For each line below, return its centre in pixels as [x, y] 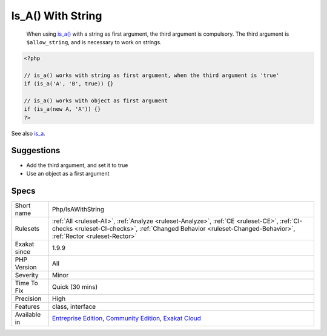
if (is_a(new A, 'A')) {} [62, 109]
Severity [27, 275]
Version [26, 267]
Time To [27, 283]
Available [28, 314]
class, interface [74, 306]
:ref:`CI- [291, 221]
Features [28, 306]
